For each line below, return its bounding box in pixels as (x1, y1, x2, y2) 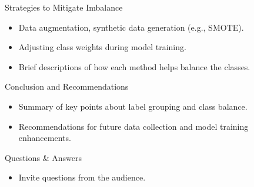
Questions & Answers (5, 151, 82, 163)
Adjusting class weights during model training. (18, 41, 186, 53)
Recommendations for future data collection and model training (18, 120, 249, 132)
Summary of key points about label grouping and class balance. (18, 100, 248, 112)
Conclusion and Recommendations (5, 80, 129, 93)
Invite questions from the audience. (18, 171, 146, 183)
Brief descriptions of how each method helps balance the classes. (18, 60, 250, 73)
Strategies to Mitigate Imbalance (5, 1, 123, 13)
